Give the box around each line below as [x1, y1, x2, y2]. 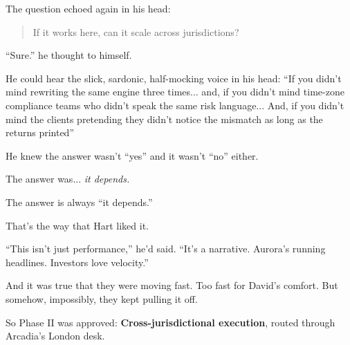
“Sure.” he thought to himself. [6, 48, 132, 62]
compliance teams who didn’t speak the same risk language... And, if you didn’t [6, 97, 344, 112]
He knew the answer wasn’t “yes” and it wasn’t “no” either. [6, 148, 259, 162]
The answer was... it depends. [6, 171, 130, 186]
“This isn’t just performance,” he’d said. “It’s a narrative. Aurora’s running [6, 241, 326, 256]
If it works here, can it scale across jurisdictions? [33, 24, 239, 39]
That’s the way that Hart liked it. [6, 218, 149, 232]
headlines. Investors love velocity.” [6, 254, 149, 269]
